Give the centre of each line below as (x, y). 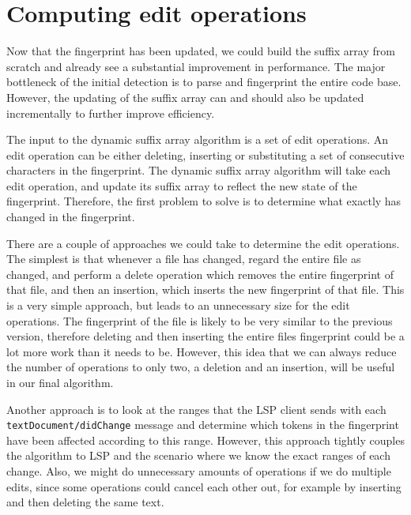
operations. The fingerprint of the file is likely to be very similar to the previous (200, 320)
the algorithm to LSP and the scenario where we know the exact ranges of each (198, 455)
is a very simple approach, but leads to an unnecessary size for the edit (178, 305)
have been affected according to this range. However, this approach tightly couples (205, 440)
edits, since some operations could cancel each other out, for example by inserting (204, 486)
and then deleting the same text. (85, 502)
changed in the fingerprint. (71, 217)
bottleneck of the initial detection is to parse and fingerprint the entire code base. (204, 82)
